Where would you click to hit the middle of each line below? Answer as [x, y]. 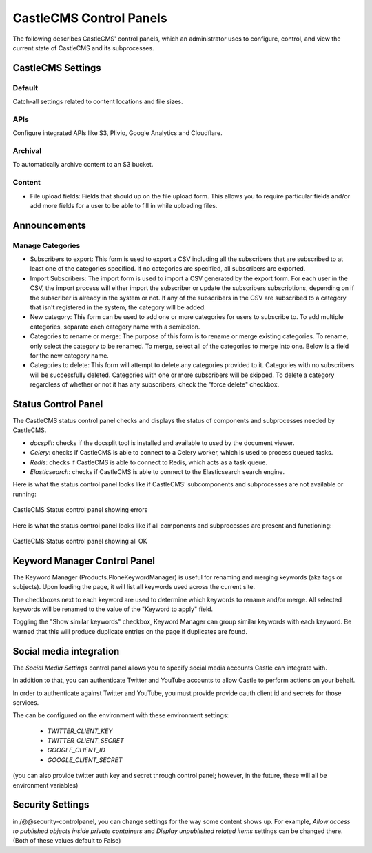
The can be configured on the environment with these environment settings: [121, 715]
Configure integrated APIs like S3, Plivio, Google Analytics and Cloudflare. [118, 133]
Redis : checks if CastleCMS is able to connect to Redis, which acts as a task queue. [149, 462]
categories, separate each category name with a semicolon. [115, 327]
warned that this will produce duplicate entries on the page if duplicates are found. [130, 631]
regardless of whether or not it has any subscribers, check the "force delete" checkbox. [155, 384]
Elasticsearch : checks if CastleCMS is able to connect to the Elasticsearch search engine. [157, 472]
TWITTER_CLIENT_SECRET [85, 741]
